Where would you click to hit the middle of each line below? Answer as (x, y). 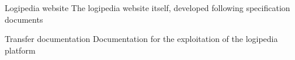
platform (20, 50)
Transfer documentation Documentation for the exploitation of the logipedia (141, 39)
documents (24, 19)
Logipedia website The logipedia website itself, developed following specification (147, 8)
